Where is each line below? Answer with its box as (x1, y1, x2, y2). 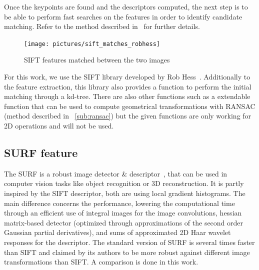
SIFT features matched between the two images (24, 54, 170, 65)
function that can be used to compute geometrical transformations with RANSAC (4, 100, 255, 111)
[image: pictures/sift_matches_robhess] (24, 40, 160, 47)
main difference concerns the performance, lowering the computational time (4, 197, 235, 208)
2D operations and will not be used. (4, 120, 114, 130)
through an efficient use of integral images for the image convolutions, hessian (4, 207, 242, 218)
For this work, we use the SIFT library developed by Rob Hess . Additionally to (4, 71, 250, 82)
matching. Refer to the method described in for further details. (4, 21, 200, 31)
